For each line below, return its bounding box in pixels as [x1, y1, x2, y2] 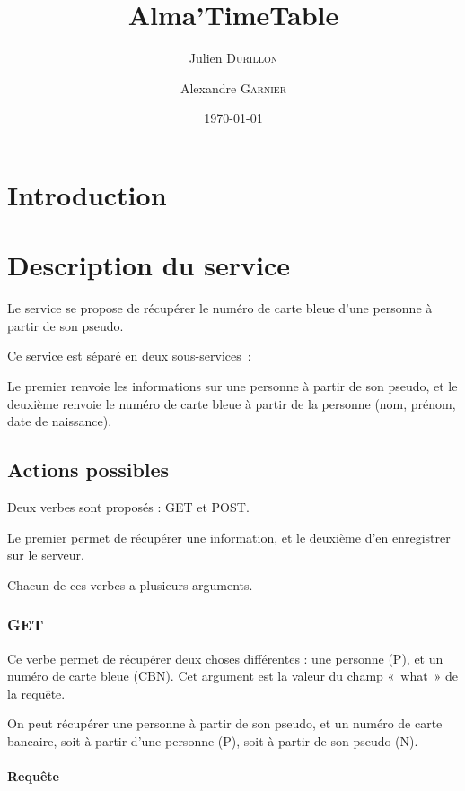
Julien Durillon [189, 48, 278, 67]
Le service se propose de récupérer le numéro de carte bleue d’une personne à [7, 299, 433, 317]
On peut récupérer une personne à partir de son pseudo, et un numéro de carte [7, 714, 443, 733]
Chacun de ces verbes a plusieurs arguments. [7, 575, 253, 594]
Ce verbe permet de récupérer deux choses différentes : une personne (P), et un [7, 648, 443, 667]
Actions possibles [7, 456, 170, 483]
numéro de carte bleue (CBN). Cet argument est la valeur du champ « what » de [7, 666, 459, 685]
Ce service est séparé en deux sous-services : [7, 346, 251, 365]
